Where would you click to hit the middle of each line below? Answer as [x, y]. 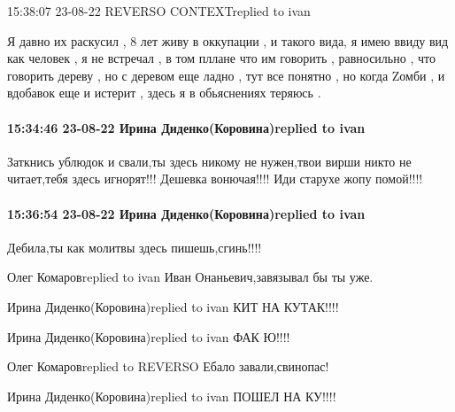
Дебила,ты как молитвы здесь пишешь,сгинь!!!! [135, 247]
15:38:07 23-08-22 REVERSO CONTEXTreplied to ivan [159, 11]
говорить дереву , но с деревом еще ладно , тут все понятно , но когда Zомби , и [226, 75]
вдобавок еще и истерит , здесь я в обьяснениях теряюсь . [164, 93]
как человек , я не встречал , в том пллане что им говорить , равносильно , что [221, 58]
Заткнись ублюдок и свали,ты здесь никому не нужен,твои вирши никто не [209, 161]
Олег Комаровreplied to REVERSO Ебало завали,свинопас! [168, 366]
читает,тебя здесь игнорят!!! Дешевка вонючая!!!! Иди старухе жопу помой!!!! [215, 179]
